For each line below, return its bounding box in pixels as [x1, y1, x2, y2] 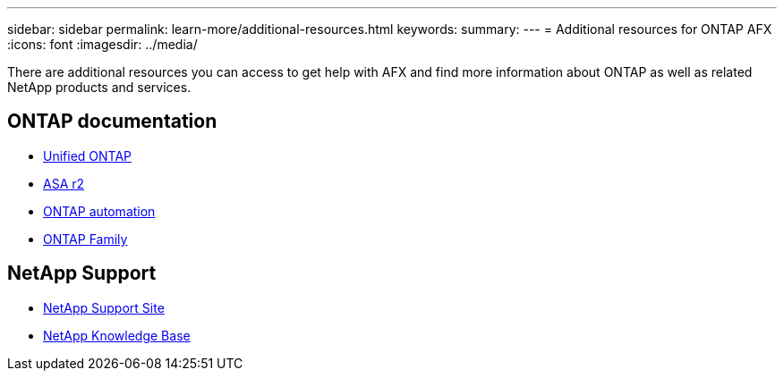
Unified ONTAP [43, 147, 132, 164]
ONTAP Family [43, 231, 128, 247]
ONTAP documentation [7, 110, 217, 133]
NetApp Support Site [43, 299, 165, 315]
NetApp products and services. [7, 80, 192, 95]
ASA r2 [43, 175, 85, 191]
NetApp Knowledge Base [43, 327, 191, 343]
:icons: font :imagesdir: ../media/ [7, 37, 198, 52]
